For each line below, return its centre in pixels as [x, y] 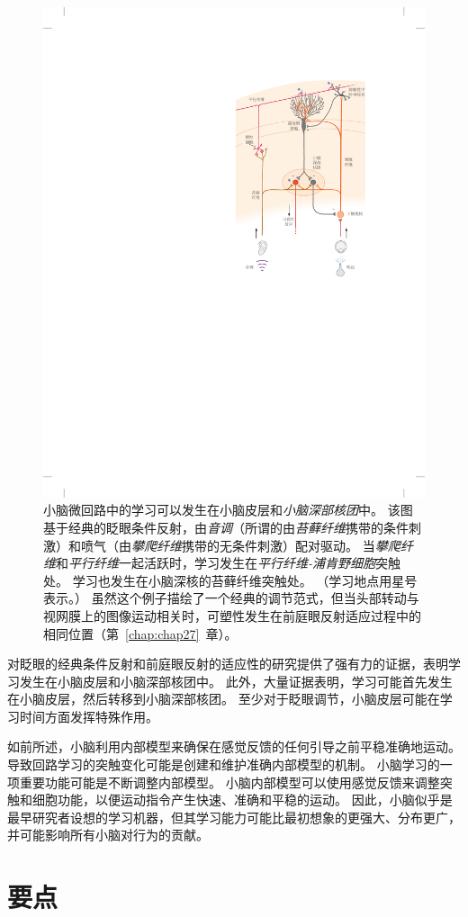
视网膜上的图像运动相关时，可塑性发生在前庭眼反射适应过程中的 [232, 615]
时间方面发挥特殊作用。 [89, 716]
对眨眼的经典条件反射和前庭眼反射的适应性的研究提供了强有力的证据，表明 [228, 664]
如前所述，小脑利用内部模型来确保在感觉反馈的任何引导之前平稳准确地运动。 [234, 746]
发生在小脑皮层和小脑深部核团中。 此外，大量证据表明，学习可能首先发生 [236, 681]
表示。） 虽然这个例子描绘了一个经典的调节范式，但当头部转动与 [231, 598]
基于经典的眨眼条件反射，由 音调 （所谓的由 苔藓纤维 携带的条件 [226, 527]
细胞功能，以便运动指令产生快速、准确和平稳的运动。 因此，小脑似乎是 [242, 800]
